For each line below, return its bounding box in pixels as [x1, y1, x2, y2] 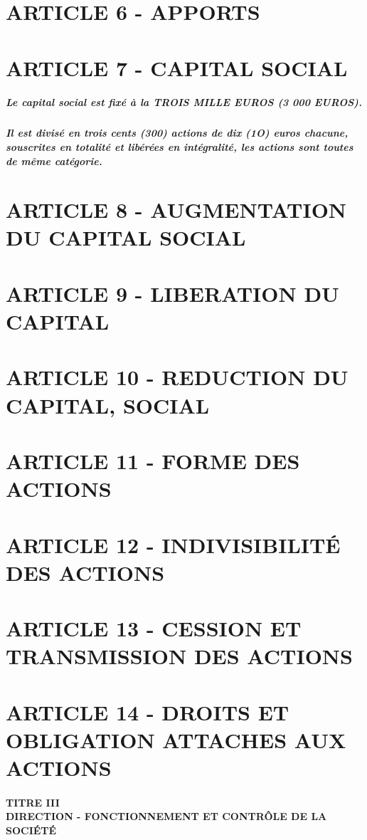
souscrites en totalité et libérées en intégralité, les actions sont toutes [6, 139, 353, 154]
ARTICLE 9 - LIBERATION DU [6, 278, 339, 308]
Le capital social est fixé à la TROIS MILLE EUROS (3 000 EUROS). [6, 95, 362, 110]
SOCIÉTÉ [6, 823, 57, 837]
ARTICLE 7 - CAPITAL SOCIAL [6, 53, 348, 82]
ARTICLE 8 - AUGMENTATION [6, 195, 347, 224]
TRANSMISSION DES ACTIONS [6, 641, 353, 671]
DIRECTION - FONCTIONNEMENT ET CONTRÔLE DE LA [6, 809, 327, 824]
